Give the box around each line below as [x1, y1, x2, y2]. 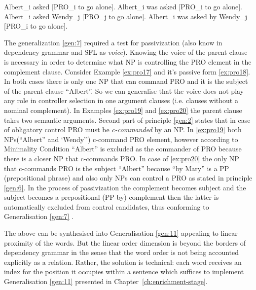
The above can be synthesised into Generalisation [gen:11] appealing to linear [4, 228, 238, 238]
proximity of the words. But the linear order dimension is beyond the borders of [4, 237, 246, 248]
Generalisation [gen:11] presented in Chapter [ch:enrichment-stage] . [4, 276, 208, 287]
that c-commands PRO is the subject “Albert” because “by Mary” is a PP [4, 163, 229, 173]
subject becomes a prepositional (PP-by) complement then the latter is [4, 192, 219, 202]
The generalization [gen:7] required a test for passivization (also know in [4, 37, 222, 47]
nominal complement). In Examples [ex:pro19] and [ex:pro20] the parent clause [4, 105, 242, 115]
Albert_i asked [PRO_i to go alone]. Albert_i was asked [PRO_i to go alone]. [4, 1, 242, 11]
